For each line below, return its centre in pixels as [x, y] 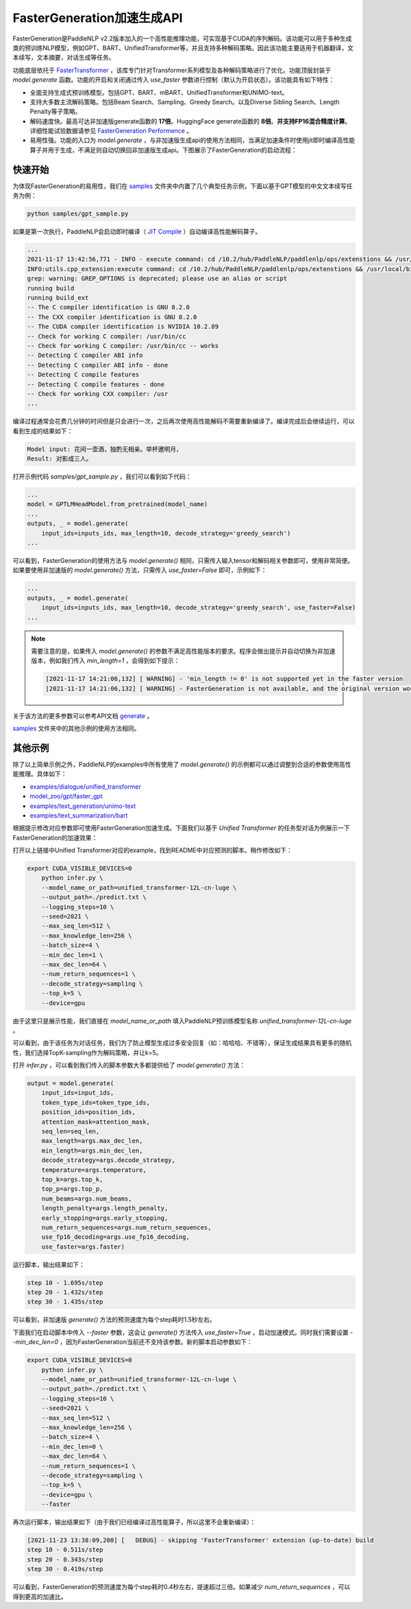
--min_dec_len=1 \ [72, 955]
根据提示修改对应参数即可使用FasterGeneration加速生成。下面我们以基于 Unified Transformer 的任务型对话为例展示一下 [181, 828]
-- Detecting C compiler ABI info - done [98, 365]
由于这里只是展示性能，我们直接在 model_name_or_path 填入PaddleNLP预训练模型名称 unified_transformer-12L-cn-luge [182, 1021]
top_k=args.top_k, [72, 1179]
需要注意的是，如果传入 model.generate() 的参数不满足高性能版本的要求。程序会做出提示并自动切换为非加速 [183, 651]
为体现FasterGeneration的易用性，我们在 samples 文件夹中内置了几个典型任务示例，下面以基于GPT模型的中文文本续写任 [183, 186]
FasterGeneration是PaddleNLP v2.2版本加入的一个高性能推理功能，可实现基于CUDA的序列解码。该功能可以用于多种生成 [182, 38]
